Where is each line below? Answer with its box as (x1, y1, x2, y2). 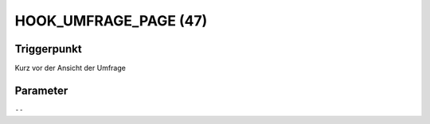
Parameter (14, 83, 68, 97)
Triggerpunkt (14, 42, 83, 56)
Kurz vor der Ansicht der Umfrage (14, 64, 127, 73)
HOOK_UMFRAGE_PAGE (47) (14, 12, 208, 29)
